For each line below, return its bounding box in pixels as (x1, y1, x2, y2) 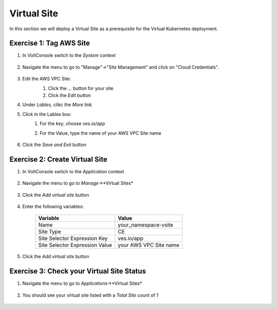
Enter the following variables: (22, 203, 84, 210)
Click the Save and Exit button (22, 141, 87, 148)
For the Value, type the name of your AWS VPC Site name (39, 130, 162, 136)
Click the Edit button (48, 92, 91, 98)
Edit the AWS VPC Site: (22, 76, 71, 82)
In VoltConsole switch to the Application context (22, 168, 124, 174)
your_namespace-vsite (117, 221, 174, 229)
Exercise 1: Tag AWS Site (9, 39, 90, 48)
